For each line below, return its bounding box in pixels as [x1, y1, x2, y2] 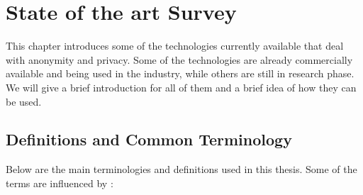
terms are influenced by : [6, 175, 113, 190]
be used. [6, 94, 42, 108]
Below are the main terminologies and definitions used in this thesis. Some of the [6, 162, 357, 177]
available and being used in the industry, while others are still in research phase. [6, 66, 354, 81]
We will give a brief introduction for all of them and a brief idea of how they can [6, 79, 357, 94]
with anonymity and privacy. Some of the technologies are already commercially [6, 52, 353, 67]
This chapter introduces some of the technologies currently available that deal [6, 38, 344, 53]
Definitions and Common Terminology [6, 128, 292, 150]
